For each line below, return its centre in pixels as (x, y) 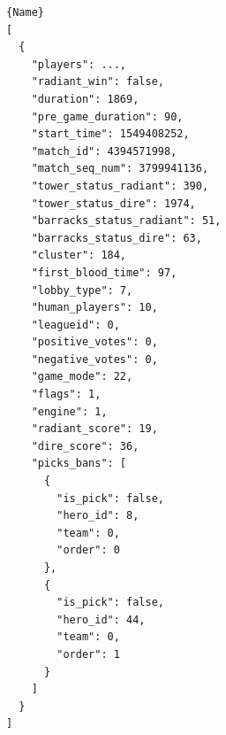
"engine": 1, (69, 411)
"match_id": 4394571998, (104, 151)
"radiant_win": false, (98, 82)
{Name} (25, 12)
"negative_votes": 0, (94, 359)
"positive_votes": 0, (94, 342)
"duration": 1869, (85, 99)
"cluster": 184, (79, 255)
